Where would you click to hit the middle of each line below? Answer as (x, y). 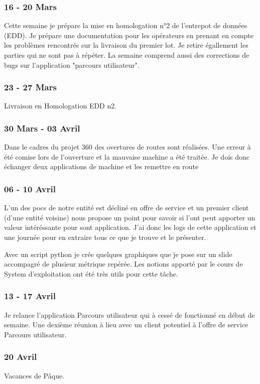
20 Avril (21, 357)
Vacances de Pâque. (34, 375)
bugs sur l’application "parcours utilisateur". (72, 65)
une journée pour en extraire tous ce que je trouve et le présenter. (105, 237)
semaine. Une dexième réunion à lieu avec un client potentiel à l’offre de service (126, 325)
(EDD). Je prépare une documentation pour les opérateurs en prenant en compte (129, 35)
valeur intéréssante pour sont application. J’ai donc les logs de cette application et (130, 227)
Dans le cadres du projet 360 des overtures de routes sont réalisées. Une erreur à (127, 147)
